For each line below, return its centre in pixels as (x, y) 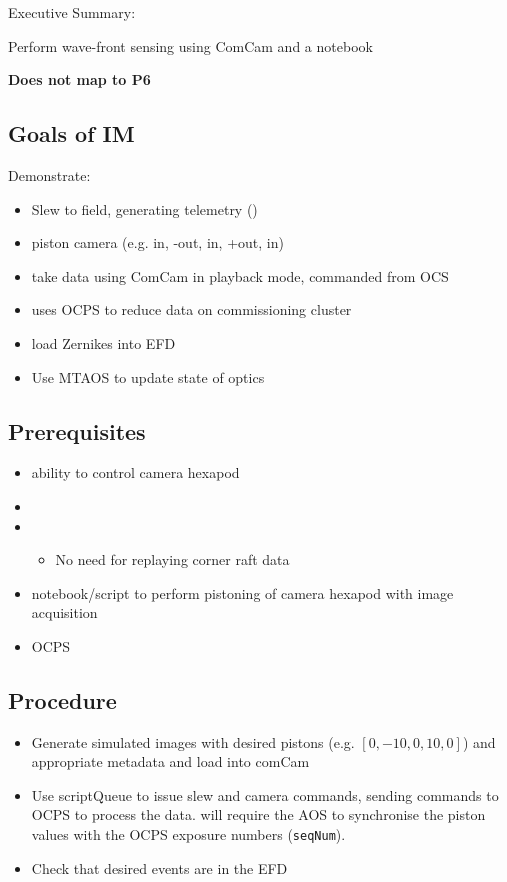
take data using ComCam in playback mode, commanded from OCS (240, 275)
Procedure (62, 699)
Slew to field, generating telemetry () (144, 208)
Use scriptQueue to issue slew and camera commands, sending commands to (265, 794)
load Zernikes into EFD (103, 342)
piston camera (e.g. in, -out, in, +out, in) (157, 242)
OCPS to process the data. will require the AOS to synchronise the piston (258, 814)
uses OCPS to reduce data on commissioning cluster (191, 309)
